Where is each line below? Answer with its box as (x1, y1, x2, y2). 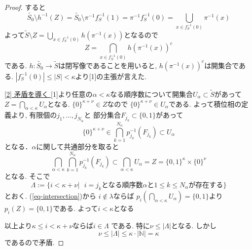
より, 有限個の (11, 110, 57, 120)
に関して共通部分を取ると (36, 141, 119, 152)
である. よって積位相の (168, 98, 242, 109)
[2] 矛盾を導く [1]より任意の (4, 89, 93, 99)
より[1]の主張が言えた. (75, 71, 147, 81)
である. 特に (111, 220, 150, 230)
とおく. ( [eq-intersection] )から (4, 190, 97, 201)
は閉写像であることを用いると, (58, 60, 157, 70)
